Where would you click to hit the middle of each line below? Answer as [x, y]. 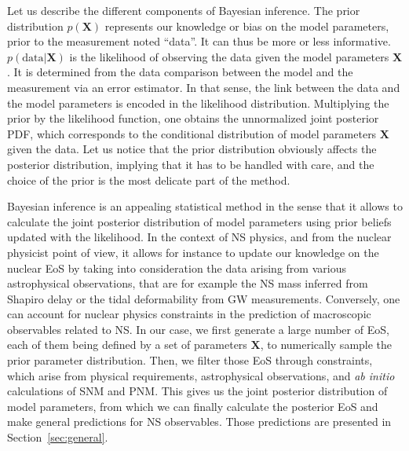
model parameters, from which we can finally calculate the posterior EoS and [193, 406]
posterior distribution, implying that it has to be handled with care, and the [191, 164]
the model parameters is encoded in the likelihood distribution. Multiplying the [198, 103]
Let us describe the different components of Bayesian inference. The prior [184, 10]
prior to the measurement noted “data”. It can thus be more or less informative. [199, 41]
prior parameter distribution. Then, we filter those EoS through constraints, [190, 360]
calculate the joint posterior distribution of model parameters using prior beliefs [199, 221]
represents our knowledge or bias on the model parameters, [247, 26]
